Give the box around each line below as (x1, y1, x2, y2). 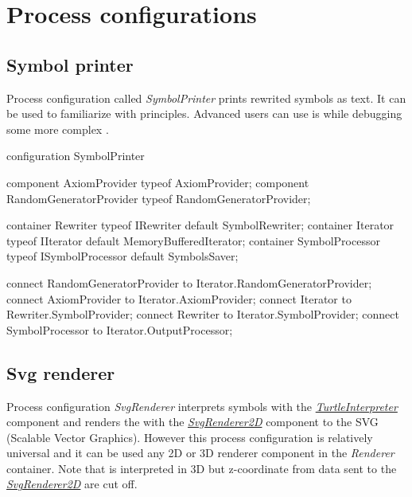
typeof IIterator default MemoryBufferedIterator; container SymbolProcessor (6, 232, 380, 248)
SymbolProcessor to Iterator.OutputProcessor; (6, 321, 233, 338)
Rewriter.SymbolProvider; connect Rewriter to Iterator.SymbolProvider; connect (6, 306, 399, 323)
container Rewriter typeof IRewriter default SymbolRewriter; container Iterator (6, 217, 395, 233)
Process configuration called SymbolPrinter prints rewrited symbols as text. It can (6, 89, 406, 106)
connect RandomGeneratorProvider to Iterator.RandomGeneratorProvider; (6, 274, 372, 291)
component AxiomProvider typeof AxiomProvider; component (6, 174, 309, 190)
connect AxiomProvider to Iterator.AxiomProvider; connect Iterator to (6, 290, 352, 307)
